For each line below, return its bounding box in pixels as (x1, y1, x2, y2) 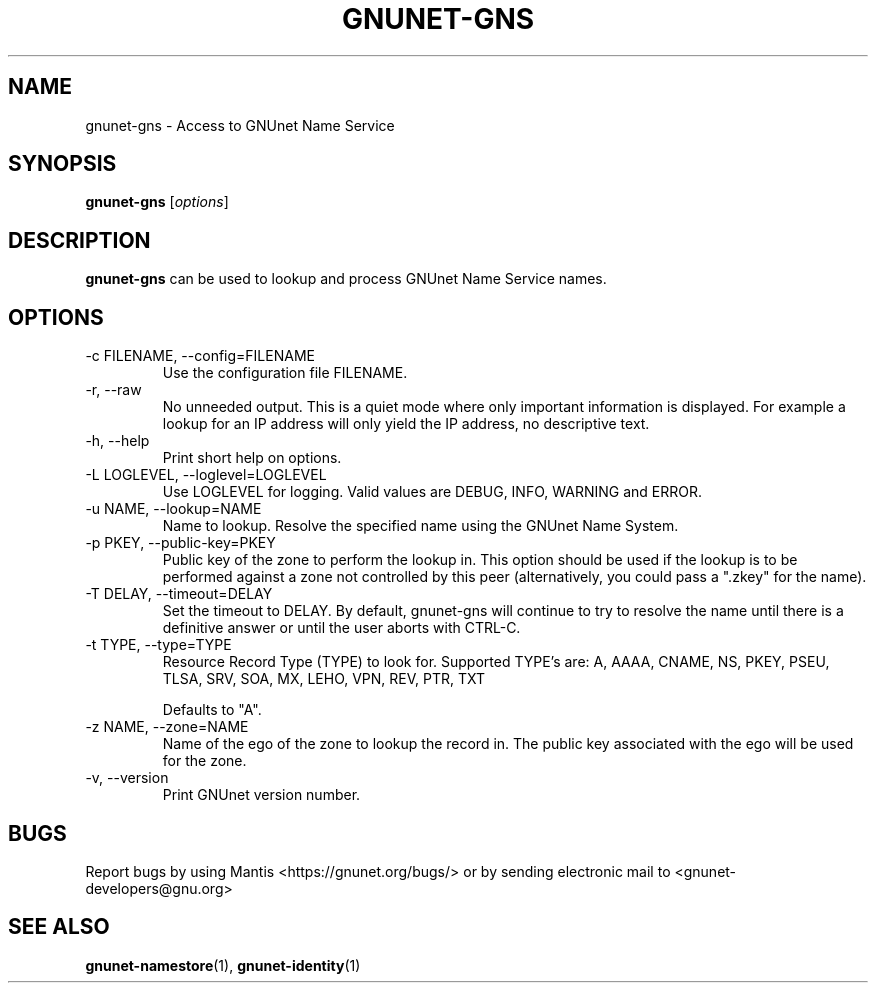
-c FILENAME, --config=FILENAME (85, 347, 315, 365)
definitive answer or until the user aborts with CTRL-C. (162, 619, 521, 637)
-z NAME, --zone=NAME (85, 718, 249, 736)
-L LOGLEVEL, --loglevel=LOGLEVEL (85, 466, 327, 484)
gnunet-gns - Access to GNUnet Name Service (85, 116, 395, 134)
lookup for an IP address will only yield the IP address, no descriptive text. (162, 415, 650, 433)
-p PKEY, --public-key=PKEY (85, 534, 276, 552)
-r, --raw (85, 381, 142, 399)
